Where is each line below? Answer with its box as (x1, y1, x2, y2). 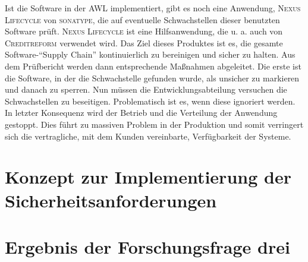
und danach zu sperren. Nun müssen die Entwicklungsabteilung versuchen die (5, 83, 287, 96)
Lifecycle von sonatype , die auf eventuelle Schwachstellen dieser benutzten (5, 13, 280, 26)
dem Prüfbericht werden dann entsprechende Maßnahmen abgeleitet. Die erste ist (5, 59, 301, 72)
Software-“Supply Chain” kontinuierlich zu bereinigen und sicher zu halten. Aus (5, 48, 296, 61)
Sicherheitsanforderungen (5, 188, 217, 212)
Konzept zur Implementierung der (5, 165, 291, 189)
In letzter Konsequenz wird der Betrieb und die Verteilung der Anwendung (5, 106, 278, 119)
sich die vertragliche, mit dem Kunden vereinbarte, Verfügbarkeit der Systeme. (5, 130, 291, 142)
